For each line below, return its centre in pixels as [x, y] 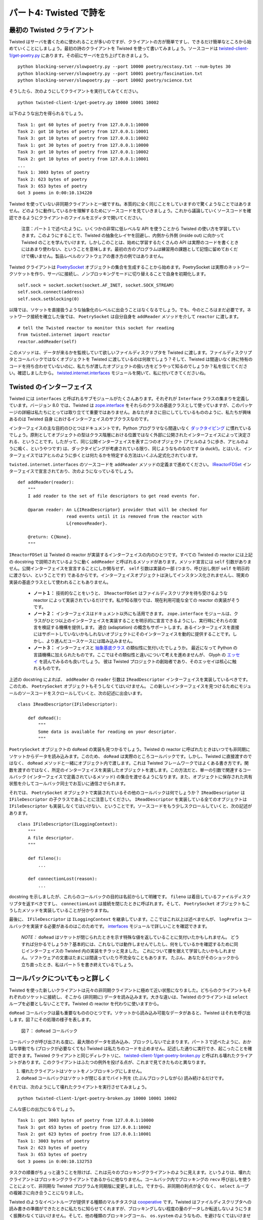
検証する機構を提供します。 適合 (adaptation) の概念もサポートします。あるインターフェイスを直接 [141, 628]
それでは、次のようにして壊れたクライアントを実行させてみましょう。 [79, 1087]
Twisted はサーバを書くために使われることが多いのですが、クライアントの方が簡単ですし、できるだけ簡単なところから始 [130, 42]
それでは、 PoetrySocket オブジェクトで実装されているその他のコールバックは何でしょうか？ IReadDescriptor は [127, 793]
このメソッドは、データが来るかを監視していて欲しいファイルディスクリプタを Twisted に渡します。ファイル [118, 352]
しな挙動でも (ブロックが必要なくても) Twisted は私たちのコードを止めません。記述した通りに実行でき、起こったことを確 [131, 1049]
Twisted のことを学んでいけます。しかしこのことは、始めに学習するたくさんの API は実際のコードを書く [126, 242]
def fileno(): [45, 858]
